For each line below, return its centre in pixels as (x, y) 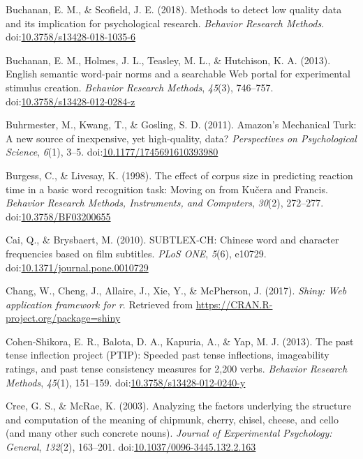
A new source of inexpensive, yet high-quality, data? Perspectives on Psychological (181, 138)
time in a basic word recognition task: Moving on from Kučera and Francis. (167, 189)
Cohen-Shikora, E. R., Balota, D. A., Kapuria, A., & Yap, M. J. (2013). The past (180, 341)
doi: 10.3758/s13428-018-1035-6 (71, 37)
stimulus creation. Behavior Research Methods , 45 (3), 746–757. (140, 87)
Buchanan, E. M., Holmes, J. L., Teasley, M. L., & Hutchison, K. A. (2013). (168, 60)
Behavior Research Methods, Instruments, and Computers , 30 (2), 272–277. (165, 203)
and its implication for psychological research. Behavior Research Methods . (165, 23)
